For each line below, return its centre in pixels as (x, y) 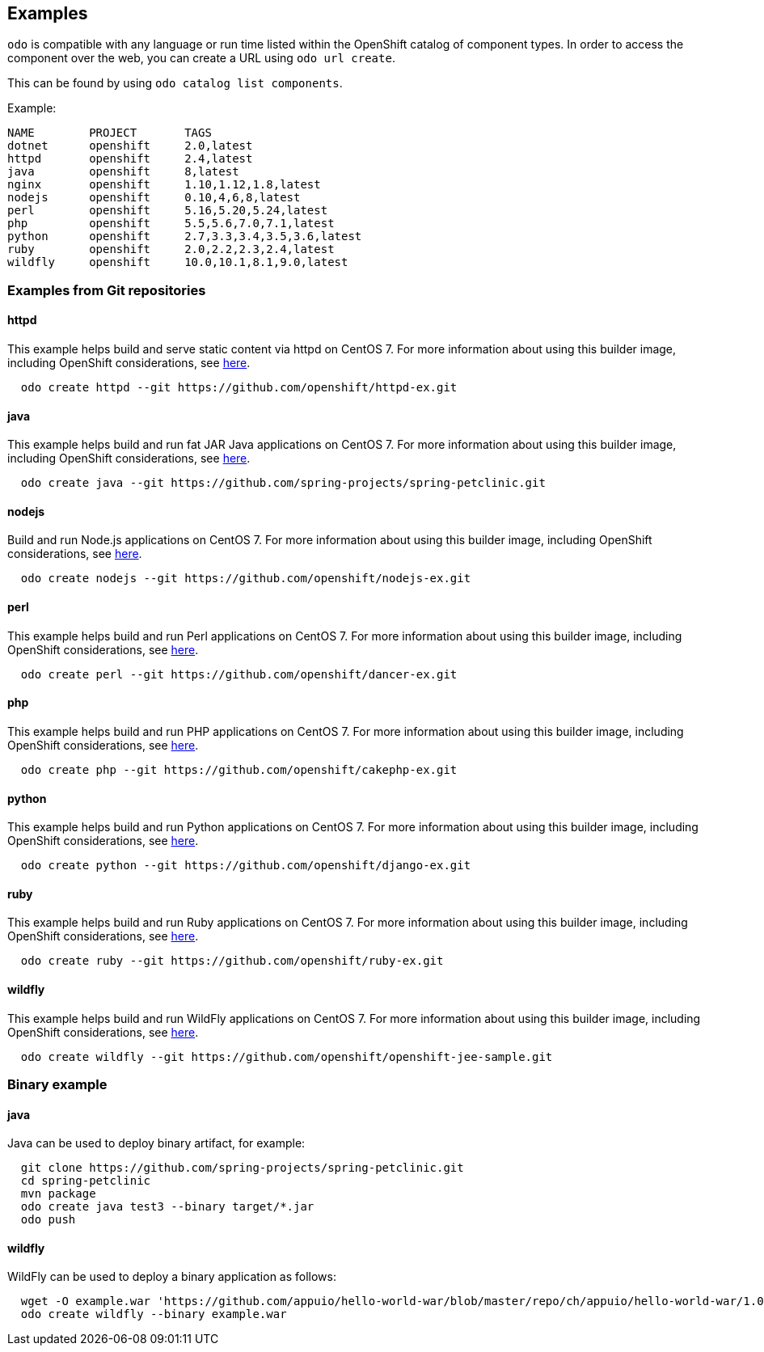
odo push (48, 1220)
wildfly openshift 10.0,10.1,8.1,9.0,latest (178, 262)
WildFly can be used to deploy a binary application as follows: (172, 1277)
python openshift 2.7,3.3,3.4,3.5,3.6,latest (185, 237)
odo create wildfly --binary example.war (154, 1314)
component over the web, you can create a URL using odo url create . (201, 58)
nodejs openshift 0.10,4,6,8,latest (154, 198)
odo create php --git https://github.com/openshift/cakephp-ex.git (239, 769)
